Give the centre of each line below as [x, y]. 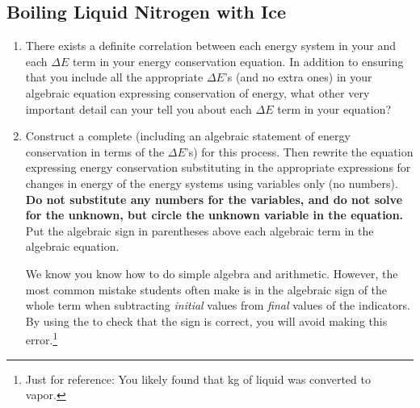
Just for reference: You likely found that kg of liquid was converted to [198, 379]
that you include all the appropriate [114, 77]
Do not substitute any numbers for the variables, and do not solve [214, 199]
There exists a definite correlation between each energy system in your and [210, 46]
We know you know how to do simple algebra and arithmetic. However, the [212, 273]
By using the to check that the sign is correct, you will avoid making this [206, 321]
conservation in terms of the [95, 151]
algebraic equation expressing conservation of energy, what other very [197, 92]
